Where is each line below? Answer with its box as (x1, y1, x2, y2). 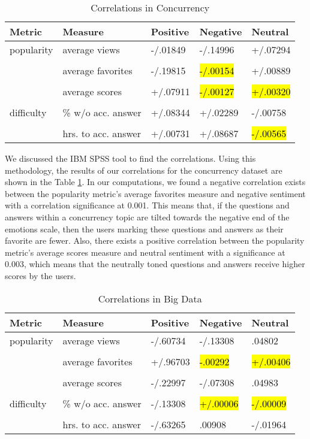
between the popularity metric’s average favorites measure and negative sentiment (5, 187, 306, 199)
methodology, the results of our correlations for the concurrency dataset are (5, 164, 282, 176)
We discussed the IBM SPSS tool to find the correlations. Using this (5, 152, 256, 164)
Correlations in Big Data (98, 291, 202, 305)
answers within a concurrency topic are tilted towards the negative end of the (5, 210, 290, 223)
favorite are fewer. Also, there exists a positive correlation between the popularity (5, 234, 305, 247)
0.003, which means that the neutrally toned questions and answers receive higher (5, 258, 305, 270)
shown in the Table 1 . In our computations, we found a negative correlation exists (5, 175, 306, 188)
